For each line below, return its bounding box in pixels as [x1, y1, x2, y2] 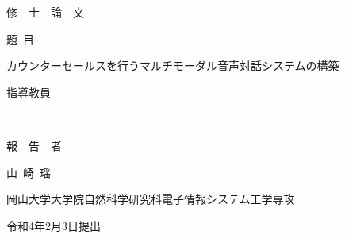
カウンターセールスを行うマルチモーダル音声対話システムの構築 [6, 57, 339, 74]
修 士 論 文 [6, 4, 84, 20]
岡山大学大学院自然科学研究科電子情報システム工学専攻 [6, 191, 295, 207]
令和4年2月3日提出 [6, 217, 101, 233]
